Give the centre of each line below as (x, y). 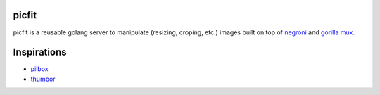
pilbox (39, 69)
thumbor (43, 79)
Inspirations (40, 52)
